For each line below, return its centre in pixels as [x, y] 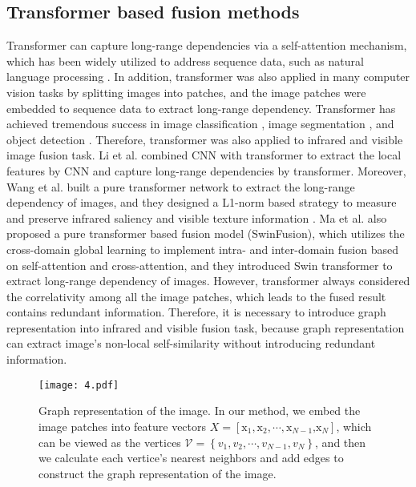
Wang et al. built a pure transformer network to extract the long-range [181, 186]
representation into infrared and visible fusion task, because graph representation [206, 327]
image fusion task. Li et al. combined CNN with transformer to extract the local [204, 155]
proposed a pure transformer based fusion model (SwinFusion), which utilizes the [206, 233]
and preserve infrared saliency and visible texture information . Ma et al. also [197, 217]
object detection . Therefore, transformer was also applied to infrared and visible [205, 139]
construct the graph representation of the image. [158, 473]
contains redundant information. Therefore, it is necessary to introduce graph [196, 312]
